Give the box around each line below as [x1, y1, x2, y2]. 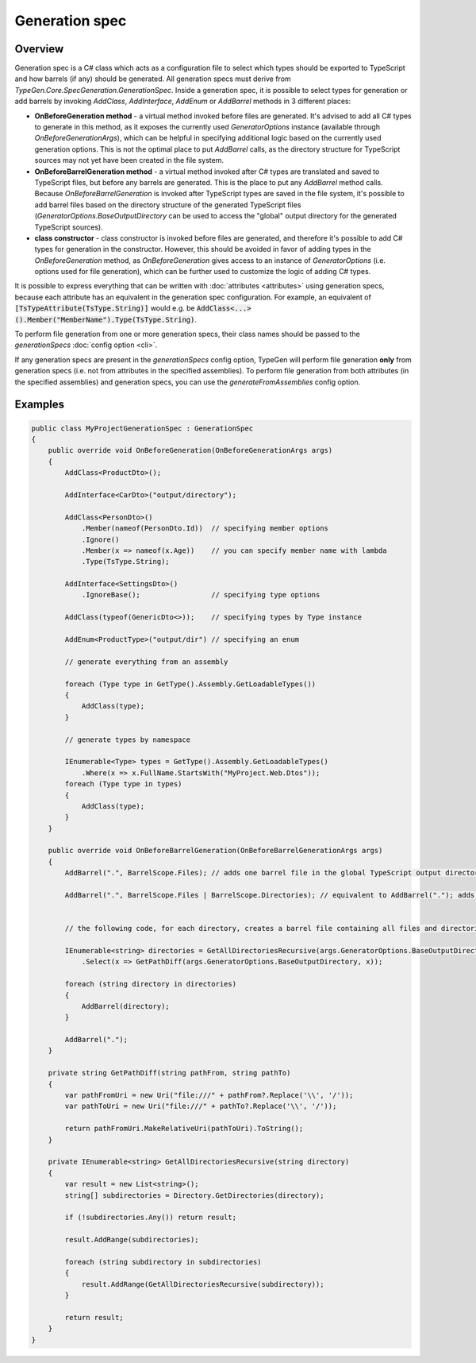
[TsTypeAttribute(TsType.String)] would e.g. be [14, 303, 195, 313]
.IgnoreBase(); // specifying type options [81, 590, 321, 600]
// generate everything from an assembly [64, 657, 228, 666]
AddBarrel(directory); [81, 1002, 170, 1010]
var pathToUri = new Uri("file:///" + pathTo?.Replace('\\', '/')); [64, 1102, 337, 1111]
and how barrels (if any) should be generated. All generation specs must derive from [14, 74, 291, 83]
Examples [14, 398, 65, 411]
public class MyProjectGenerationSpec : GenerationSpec [31, 423, 254, 433]
